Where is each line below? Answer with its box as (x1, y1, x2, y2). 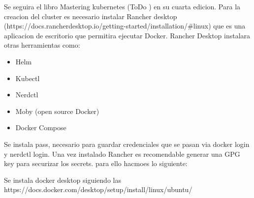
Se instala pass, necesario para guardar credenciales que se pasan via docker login (4, 139, 250, 149)
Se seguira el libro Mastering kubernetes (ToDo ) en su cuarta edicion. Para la (4, 1, 241, 11)
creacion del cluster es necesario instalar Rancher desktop (4, 11, 177, 21)
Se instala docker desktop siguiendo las (4, 174, 121, 185)
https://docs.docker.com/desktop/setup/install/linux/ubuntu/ (4, 184, 192, 195)
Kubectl (15, 73, 40, 83)
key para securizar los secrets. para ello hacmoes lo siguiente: (4, 158, 188, 169)
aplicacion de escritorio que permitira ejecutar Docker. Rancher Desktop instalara (4, 30, 251, 40)
